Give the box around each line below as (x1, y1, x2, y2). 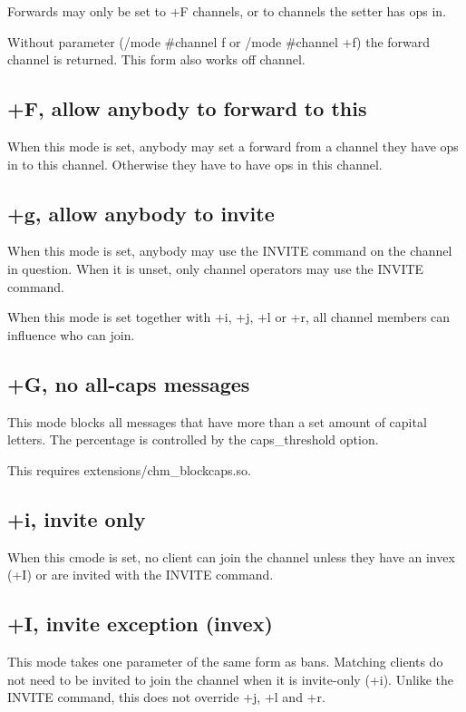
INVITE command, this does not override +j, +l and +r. (7, 688, 325, 707)
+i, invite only (7, 504, 146, 532)
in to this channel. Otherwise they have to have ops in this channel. (7, 154, 383, 173)
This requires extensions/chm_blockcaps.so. (7, 460, 251, 479)
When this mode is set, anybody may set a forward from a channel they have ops (7, 136, 459, 155)
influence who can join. (7, 325, 135, 344)
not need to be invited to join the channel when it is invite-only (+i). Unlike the (7, 669, 454, 688)
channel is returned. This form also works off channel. (7, 50, 306, 69)
